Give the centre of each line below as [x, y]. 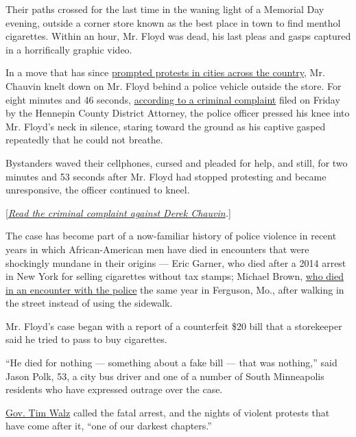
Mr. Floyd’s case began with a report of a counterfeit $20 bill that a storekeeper [174, 326]
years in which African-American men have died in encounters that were [157, 249]
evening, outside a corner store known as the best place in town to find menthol [173, 22]
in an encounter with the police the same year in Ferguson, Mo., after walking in [175, 289]
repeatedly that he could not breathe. [84, 140]
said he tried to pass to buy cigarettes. [86, 339]
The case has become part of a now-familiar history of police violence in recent [171, 236]
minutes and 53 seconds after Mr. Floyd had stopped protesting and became [166, 176]
